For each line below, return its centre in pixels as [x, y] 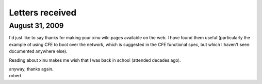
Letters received [43, 13]
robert [15, 76]
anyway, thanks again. [31, 69]
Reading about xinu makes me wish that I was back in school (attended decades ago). [95, 60]
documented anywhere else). [38, 51]
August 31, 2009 [36, 26]
